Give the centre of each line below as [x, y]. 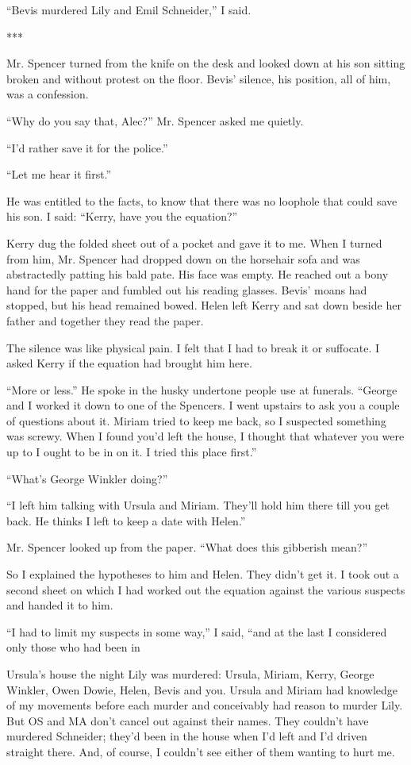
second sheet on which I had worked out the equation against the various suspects [206, 589]
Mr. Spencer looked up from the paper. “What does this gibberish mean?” [187, 547]
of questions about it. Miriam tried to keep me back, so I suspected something [196, 420]
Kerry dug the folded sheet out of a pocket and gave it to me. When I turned [194, 242]
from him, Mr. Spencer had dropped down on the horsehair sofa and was [183, 258]
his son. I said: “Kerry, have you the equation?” [122, 216]
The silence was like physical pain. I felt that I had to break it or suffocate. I [193, 347]
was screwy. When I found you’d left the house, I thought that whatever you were [205, 436]
